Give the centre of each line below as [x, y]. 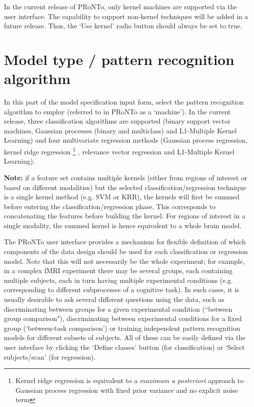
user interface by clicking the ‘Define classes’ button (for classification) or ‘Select [125, 347]
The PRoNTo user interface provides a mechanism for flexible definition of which [125, 242]
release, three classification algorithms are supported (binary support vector [117, 121]
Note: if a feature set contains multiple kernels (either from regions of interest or [126, 177]
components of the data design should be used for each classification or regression [126, 251]
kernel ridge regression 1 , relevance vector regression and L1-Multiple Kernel [119, 151]
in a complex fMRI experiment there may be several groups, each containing [118, 270]
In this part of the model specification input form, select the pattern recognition [124, 102]
